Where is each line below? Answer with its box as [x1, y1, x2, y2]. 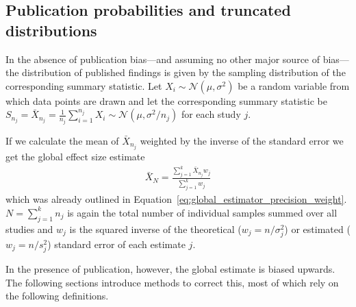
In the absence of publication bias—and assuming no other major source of [5, 51, 320, 66]
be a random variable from [238, 78, 350, 93]
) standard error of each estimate [47, 236, 186, 251]
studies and [5, 221, 53, 236]
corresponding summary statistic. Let [5, 78, 162, 93]
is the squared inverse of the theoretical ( [69, 221, 242, 236]
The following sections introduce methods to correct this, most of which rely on [5, 275, 339, 289]
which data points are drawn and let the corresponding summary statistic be [5, 93, 327, 108]
